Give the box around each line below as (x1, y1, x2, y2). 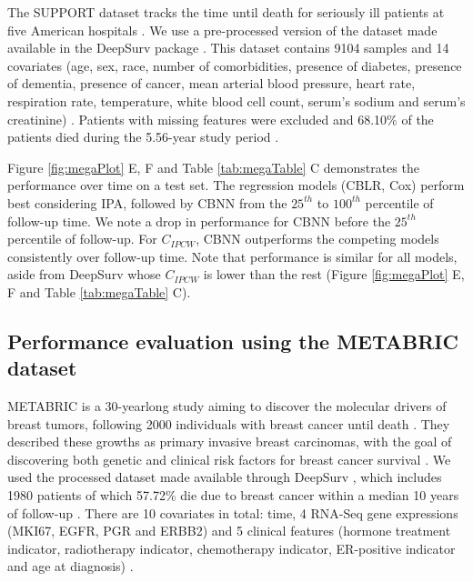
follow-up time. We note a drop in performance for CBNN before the (7, 211, 391, 230)
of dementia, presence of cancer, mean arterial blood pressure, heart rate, (7, 74, 416, 93)
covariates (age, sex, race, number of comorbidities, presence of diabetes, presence (7, 55, 462, 75)
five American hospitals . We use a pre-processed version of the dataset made (7, 20, 438, 39)
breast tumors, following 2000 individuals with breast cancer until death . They (7, 414, 450, 433)
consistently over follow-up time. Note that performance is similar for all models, (7, 246, 458, 266)
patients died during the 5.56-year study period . (7, 127, 279, 146)
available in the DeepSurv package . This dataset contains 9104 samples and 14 (7, 38, 449, 57)
